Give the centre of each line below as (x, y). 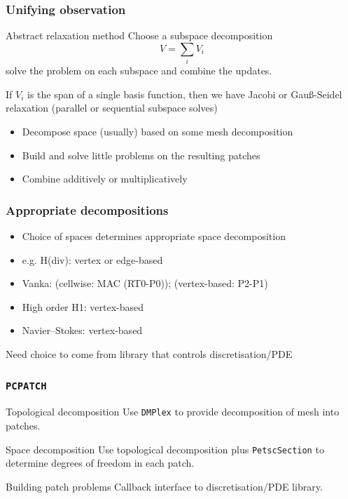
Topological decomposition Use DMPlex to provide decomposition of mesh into (173, 412)
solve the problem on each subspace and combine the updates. (139, 71)
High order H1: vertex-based (83, 306)
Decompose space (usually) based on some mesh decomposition (158, 131)
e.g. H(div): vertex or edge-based (92, 259)
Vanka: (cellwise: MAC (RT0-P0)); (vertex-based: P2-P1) (145, 283)
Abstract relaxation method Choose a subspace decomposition (139, 35)
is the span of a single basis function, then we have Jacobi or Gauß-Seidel (185, 94)
